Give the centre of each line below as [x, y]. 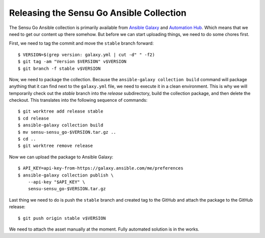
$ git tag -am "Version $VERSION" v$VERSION [72, 62]
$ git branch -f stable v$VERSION [59, 68]
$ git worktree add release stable [61, 111]
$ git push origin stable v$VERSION [62, 218]
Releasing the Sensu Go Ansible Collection [98, 13]
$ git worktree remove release [55, 146]
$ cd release [33, 118]
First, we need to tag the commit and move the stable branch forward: [81, 43]
